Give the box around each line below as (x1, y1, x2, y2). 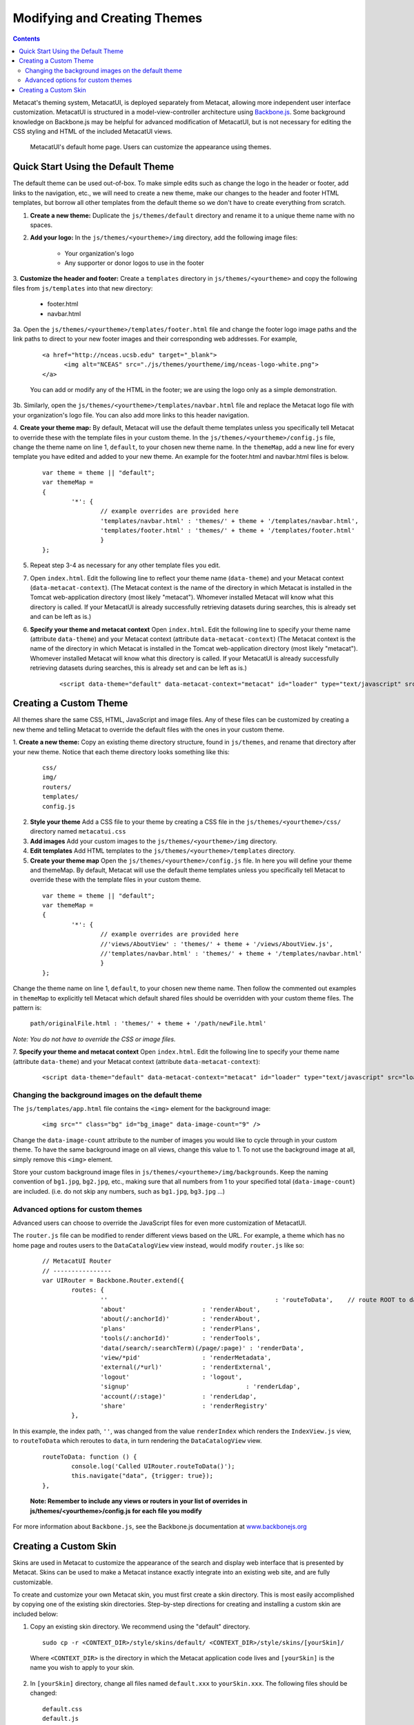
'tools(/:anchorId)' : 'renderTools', (100, 1334, 261, 1342)
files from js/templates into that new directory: (12, 284, 153, 293)
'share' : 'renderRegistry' (100, 1402, 268, 1410)
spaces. (30, 221, 53, 229)
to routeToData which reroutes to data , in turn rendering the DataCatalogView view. (12, 1437, 262, 1445)
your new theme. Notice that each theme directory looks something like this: (12, 747, 230, 756)
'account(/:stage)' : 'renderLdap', (100, 1392, 257, 1400)
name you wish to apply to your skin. (30, 1664, 135, 1672)
